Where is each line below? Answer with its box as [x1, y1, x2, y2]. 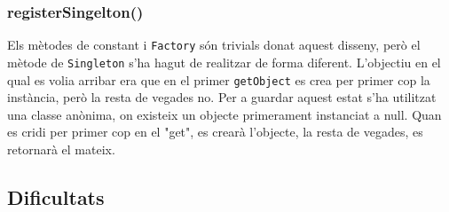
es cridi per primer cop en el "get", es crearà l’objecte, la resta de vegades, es [7, 122, 423, 141]
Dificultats [7, 183, 105, 210]
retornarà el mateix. [7, 139, 115, 158]
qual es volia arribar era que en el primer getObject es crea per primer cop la [7, 70, 430, 89]
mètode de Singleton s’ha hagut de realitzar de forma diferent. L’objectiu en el [7, 52, 441, 71]
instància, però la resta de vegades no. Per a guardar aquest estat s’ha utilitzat [7, 88, 437, 106]
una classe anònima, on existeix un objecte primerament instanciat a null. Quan [7, 105, 442, 123]
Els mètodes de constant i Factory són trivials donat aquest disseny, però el [7, 35, 421, 54]
